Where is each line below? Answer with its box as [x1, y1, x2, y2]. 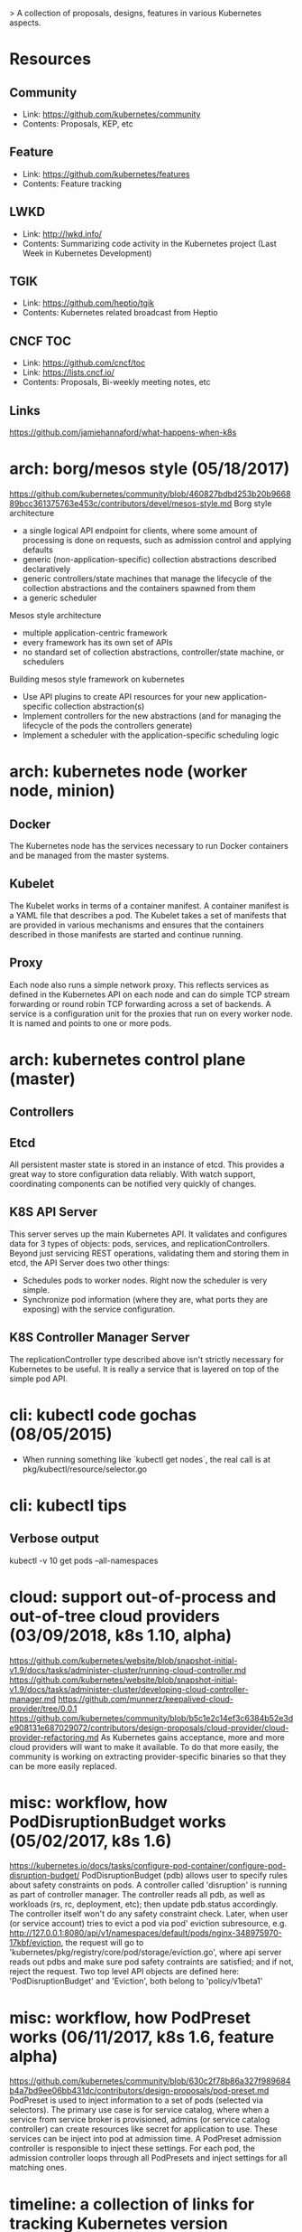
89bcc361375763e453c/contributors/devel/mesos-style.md [9, 498, 233, 509]
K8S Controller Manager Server [9, 1330, 190, 1345]
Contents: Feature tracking [22, 178, 122, 189]
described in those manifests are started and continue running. [9, 928, 243, 939]
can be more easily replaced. [9, 1760, 117, 1771]
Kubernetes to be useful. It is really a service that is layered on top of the [9, 1363, 279, 1374]
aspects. [9, 17, 41, 28]
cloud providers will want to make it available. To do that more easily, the [9, 1741, 279, 1752]
